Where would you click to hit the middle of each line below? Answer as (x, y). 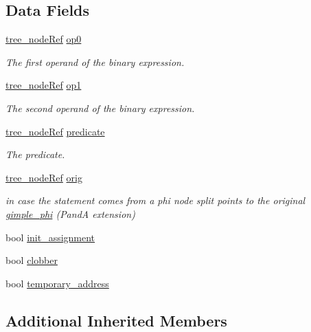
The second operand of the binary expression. (100, 108)
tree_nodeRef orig (44, 177)
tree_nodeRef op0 (44, 39)
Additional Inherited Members (116, 320)
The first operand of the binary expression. (95, 62)
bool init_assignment (50, 237)
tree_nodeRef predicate (55, 131)
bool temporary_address (57, 283)
